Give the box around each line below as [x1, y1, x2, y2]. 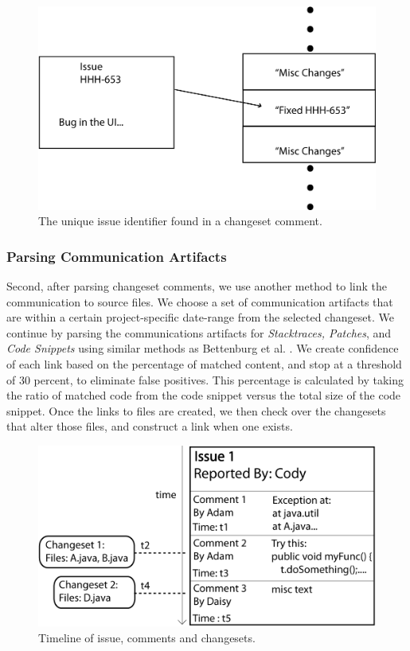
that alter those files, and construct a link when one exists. [6, 418, 293, 435]
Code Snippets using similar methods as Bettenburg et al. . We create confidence [6, 340, 399, 357]
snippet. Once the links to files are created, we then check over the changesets [6, 402, 386, 419]
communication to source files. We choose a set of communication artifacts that [6, 293, 393, 310]
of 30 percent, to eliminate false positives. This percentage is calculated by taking [6, 371, 404, 388]
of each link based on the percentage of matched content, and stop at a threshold [6, 356, 402, 372]
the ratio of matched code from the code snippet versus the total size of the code [6, 387, 401, 403]
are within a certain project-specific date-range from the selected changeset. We [6, 309, 394, 325]
